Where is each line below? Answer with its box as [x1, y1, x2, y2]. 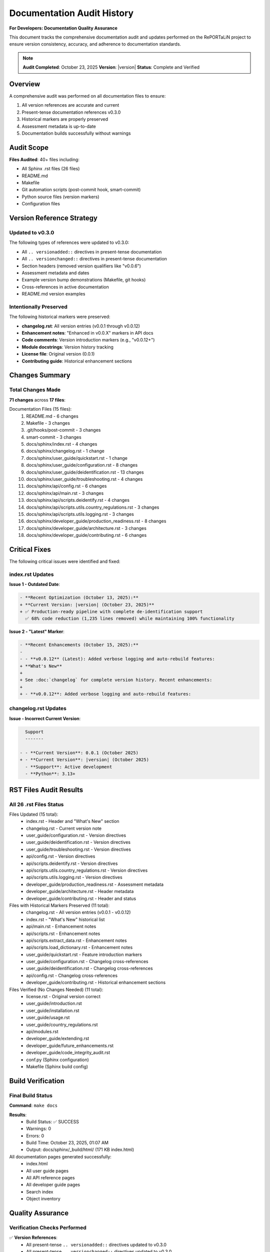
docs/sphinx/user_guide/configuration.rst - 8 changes [26, 462, 138, 468]
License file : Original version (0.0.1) [21, 351, 95, 357]
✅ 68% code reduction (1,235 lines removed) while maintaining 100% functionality [25, 616, 234, 621]
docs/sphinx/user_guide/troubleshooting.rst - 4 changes [26, 476, 143, 482]
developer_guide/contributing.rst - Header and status [26, 895, 136, 901]
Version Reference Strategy [9, 214, 97, 222]
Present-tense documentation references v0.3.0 [21, 109, 121, 115]
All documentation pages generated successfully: [9, 1153, 112, 1159]
